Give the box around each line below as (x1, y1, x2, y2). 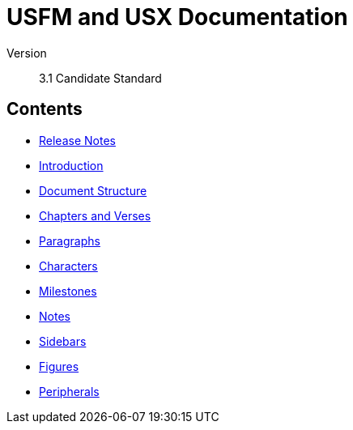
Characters (39, 258, 98, 273)
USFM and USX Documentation (6, 3, 348, 31)
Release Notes (39, 133, 116, 147)
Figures (39, 359, 79, 373)
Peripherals (39, 384, 100, 398)
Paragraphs (39, 233, 100, 248)
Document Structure (39, 183, 147, 198)
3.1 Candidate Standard (39, 70, 162, 85)
